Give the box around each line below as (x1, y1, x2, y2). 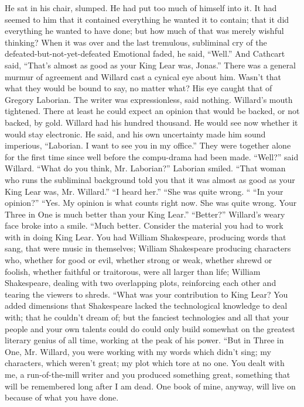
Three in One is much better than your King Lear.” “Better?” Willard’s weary (5, 208, 285, 220)
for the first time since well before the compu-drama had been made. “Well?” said (5, 150, 299, 163)
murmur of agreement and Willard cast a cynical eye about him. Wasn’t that (5, 70, 282, 82)
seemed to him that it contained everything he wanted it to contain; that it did (5, 13, 289, 25)
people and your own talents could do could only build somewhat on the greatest (5, 322, 295, 334)
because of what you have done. (5, 391, 119, 403)
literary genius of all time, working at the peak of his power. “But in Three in (5, 334, 284, 346)
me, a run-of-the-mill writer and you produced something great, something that (5, 368, 291, 380)
